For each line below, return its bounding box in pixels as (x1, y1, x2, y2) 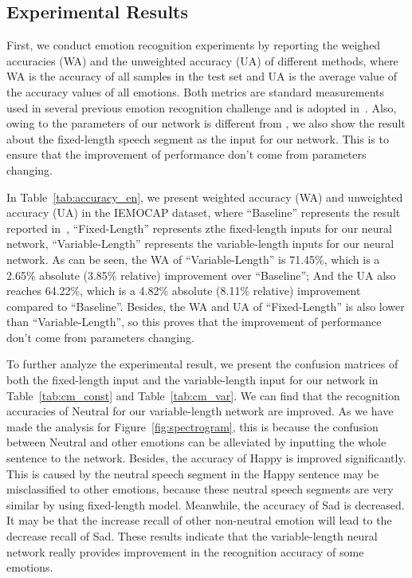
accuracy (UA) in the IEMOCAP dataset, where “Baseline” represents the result (6, 204, 401, 221)
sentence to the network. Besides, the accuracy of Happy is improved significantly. (6, 450, 406, 466)
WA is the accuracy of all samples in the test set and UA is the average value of (6, 68, 398, 85)
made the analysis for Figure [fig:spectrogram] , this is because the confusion (6, 418, 379, 434)
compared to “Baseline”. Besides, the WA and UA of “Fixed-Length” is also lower (6, 297, 405, 314)
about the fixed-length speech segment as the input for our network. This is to (6, 130, 389, 147)
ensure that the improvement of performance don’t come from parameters (6, 146, 367, 163)
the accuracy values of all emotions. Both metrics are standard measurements (6, 83, 385, 100)
